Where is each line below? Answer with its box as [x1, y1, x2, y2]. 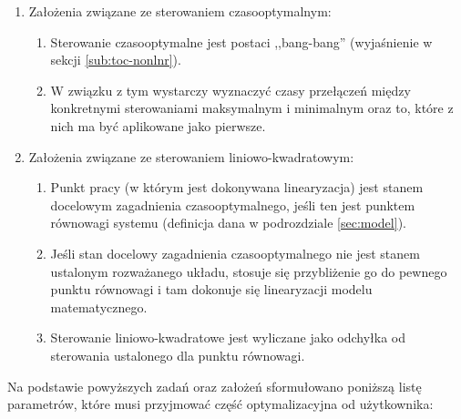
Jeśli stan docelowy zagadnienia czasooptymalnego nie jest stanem [50, 243, 420, 262]
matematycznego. [50, 297, 148, 316]
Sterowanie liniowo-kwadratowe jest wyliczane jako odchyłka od [50, 328, 406, 347]
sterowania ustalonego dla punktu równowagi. [50, 345, 305, 364]
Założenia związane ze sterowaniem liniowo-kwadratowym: [28, 147, 354, 166]
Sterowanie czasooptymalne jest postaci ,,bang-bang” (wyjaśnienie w [50, 32, 433, 51]
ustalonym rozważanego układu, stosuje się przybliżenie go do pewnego [50, 261, 447, 281]
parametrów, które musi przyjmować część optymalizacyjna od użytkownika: [7, 394, 434, 414]
